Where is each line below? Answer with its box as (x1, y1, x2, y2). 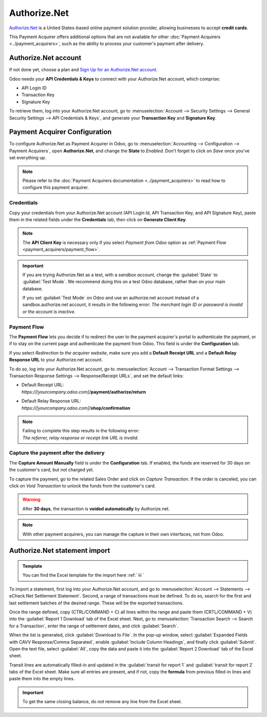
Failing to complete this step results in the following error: (22, 428, 139, 434)
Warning (22, 496, 41, 503)
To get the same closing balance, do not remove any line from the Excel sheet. (22, 699, 182, 705)
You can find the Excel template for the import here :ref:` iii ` (22, 572, 144, 578)
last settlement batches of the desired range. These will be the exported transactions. (9, 600, 184, 606)
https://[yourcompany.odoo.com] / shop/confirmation (21, 405, 131, 411)
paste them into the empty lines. (9, 676, 75, 682)
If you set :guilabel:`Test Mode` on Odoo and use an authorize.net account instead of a (22, 295, 199, 301)
